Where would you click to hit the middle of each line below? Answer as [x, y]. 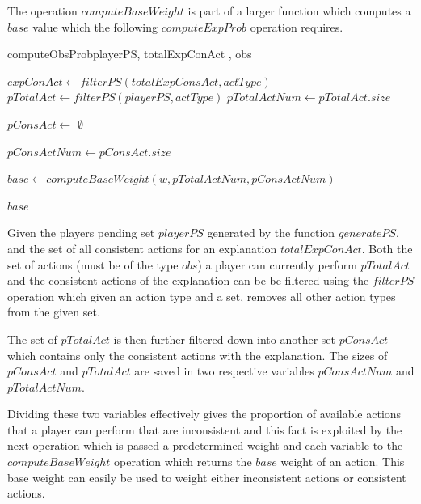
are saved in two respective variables [224, 371]
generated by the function [271, 233]
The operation [42, 11]
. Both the [387, 248]
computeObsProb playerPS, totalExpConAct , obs [130, 54]
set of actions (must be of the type [93, 264]
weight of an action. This [343, 462]
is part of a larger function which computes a [299, 11]
